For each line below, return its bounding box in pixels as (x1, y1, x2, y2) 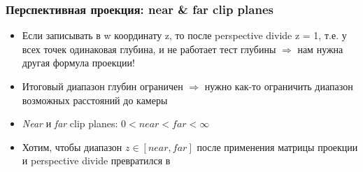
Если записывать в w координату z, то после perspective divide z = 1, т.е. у (22, 28, 347, 43)
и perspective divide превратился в (22, 153, 171, 168)
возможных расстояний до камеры (22, 92, 168, 107)
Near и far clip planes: (22, 116, 118, 131)
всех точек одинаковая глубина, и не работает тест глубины (22, 41, 276, 56)
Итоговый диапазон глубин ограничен (22, 79, 183, 93)
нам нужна (297, 41, 343, 56)
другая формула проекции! (22, 55, 135, 70)
